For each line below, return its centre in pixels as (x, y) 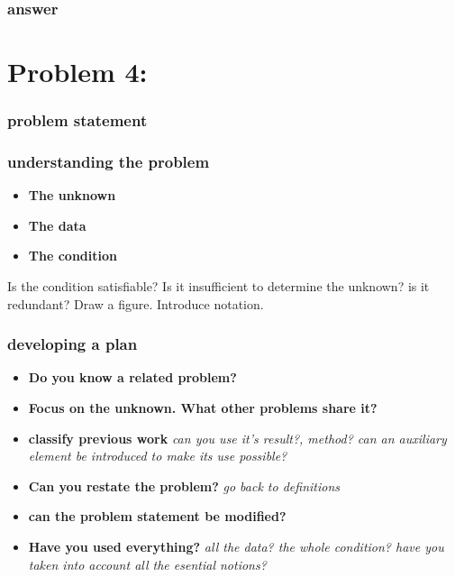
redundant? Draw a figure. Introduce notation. (136, 303)
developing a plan (73, 344)
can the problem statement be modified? (157, 516)
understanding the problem (109, 161)
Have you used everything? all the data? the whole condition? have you (236, 547)
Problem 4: (77, 72)
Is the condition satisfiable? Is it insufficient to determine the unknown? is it (218, 286)
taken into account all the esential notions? (147, 564)
